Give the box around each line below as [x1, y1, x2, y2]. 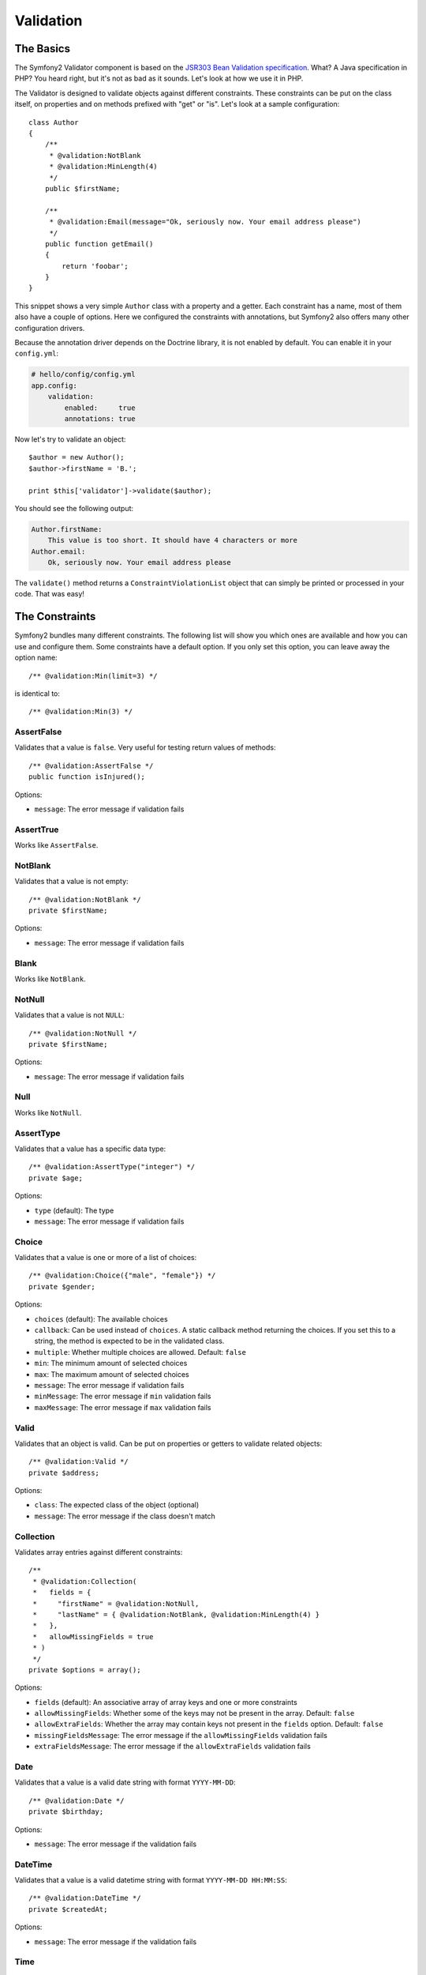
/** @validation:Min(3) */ [28, 707, 133, 717]
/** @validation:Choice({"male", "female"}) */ [28, 1271, 216, 1280]
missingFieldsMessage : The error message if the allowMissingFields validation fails [34, 1730, 327, 1740]
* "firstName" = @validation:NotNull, [32, 1599, 200, 1608]
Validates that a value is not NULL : [14, 1010, 125, 1020]
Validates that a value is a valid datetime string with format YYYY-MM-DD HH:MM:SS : [14, 1875, 287, 1885]
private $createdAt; [28, 1905, 108, 1913]
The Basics [14, 42, 71, 55]
